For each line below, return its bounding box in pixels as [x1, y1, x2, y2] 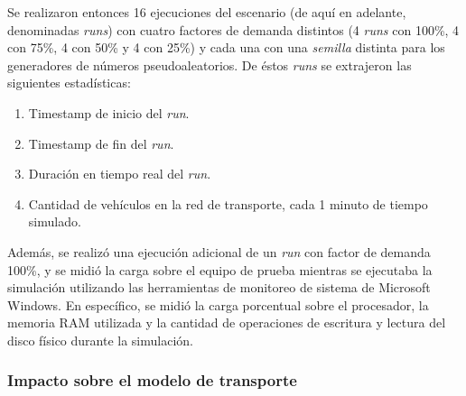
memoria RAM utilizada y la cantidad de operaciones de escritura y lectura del [7, 313, 446, 332]
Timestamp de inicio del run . [28, 103, 190, 122]
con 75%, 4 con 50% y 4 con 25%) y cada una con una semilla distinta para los [7, 38, 445, 57]
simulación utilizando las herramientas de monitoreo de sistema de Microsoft [7, 278, 431, 297]
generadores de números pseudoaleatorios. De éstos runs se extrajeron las [7, 55, 412, 74]
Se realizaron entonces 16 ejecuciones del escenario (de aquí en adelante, [7, 3, 406, 21]
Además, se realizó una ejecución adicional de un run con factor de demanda [7, 242, 431, 261]
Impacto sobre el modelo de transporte [7, 369, 297, 391]
